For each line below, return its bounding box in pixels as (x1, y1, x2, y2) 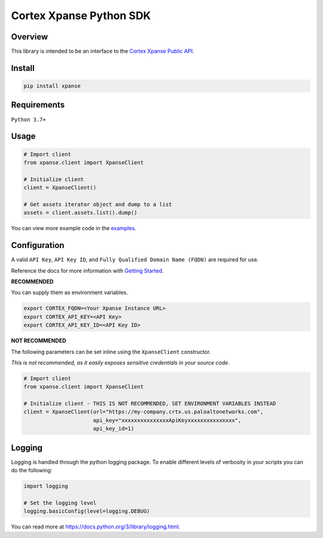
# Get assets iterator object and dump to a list (23, 201, 172, 207)
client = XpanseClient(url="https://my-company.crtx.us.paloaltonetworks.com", (23, 408, 264, 415)
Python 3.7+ (11, 116, 46, 123)
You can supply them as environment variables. (11, 289, 129, 296)
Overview (11, 32, 48, 42)
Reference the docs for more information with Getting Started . (11, 267, 164, 274)
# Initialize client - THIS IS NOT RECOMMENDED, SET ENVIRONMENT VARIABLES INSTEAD (23, 401, 276, 407)
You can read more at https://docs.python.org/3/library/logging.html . (11, 523, 181, 530)
